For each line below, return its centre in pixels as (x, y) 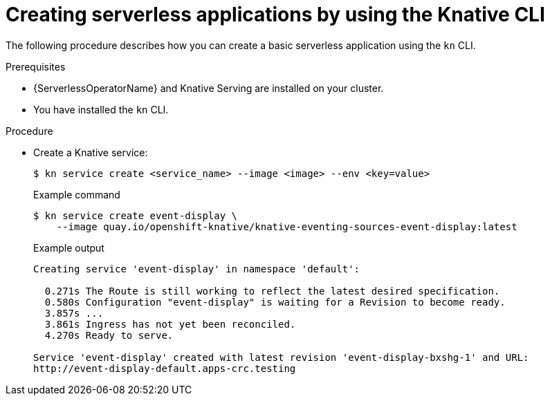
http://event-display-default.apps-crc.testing (165, 368)
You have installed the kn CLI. (101, 109)
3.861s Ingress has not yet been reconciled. (170, 324)
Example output (69, 248)
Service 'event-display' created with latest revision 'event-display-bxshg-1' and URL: (281, 357)
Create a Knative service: (91, 152)
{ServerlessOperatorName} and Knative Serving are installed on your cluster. (209, 88)
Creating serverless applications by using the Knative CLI (275, 15)
